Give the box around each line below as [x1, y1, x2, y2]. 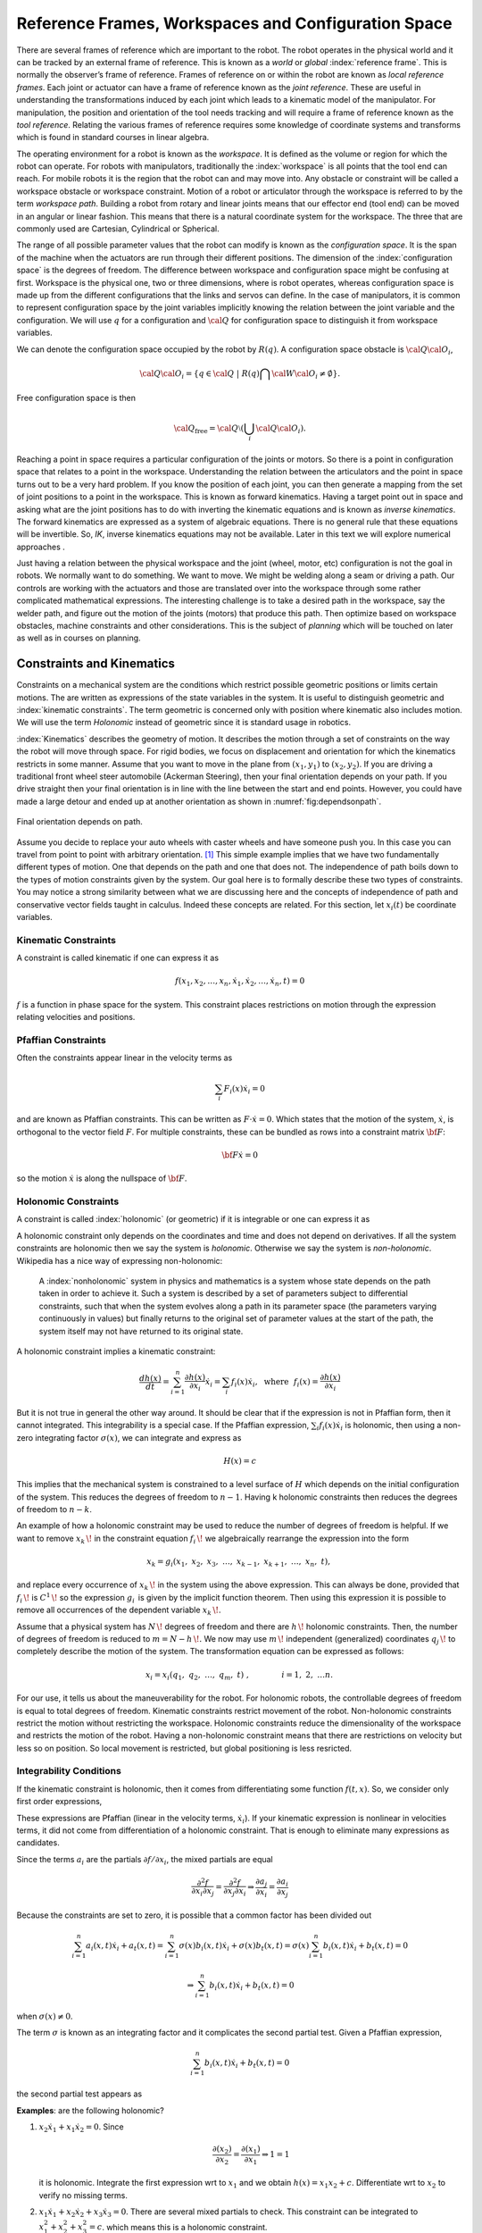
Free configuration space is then [16, 393, 137, 404]
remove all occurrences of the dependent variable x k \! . [16, 1604, 221, 1618]
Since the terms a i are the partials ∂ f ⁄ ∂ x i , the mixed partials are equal [16, 1853, 274, 1867]
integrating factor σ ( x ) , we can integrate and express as [35, 1432, 242, 1443]
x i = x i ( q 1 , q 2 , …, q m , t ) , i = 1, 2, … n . [145, 1669, 334, 1682]
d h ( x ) [138, 1373, 162, 1384]
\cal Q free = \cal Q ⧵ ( [173, 423, 245, 435]
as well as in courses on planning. [16, 632, 142, 643]
